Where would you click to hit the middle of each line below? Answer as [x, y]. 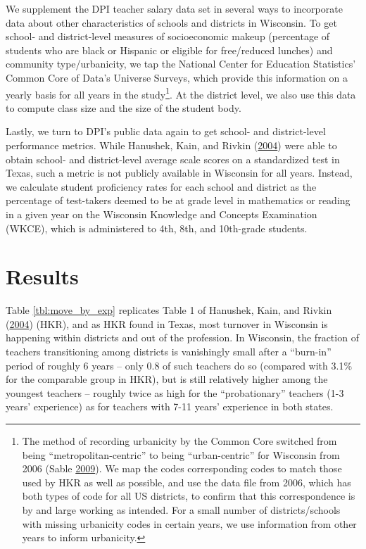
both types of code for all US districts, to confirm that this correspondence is [189, 496]
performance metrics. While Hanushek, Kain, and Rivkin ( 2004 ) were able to [171, 145]
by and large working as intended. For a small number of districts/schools [181, 510]
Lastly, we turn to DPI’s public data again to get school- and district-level [166, 131]
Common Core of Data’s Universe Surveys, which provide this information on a [177, 77]
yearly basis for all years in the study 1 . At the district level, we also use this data [181, 93]
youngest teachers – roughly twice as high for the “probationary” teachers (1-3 [175, 392]
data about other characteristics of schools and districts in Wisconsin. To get [171, 22]
